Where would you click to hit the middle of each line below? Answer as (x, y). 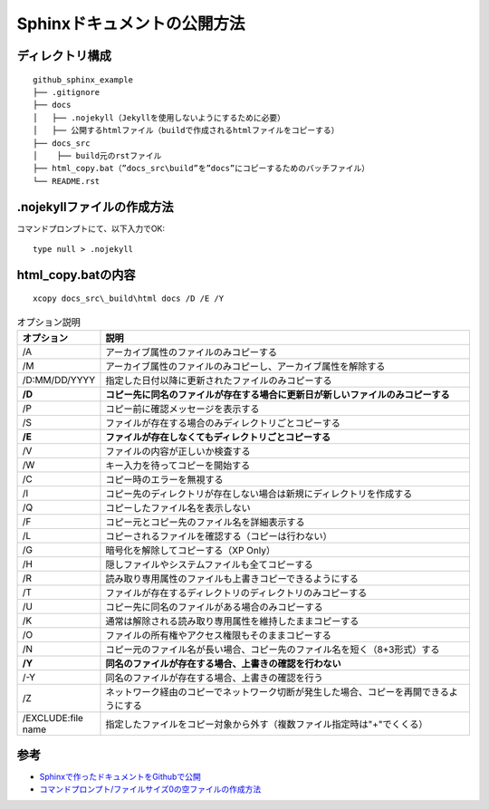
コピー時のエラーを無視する (164, 480)
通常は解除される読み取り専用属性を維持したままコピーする (232, 621)
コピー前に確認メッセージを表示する (182, 409)
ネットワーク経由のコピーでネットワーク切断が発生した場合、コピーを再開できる (278, 692)
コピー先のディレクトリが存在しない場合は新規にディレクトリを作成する (259, 494)
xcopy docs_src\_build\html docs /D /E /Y (129, 299)
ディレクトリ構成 (64, 56)
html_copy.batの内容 (76, 275)
